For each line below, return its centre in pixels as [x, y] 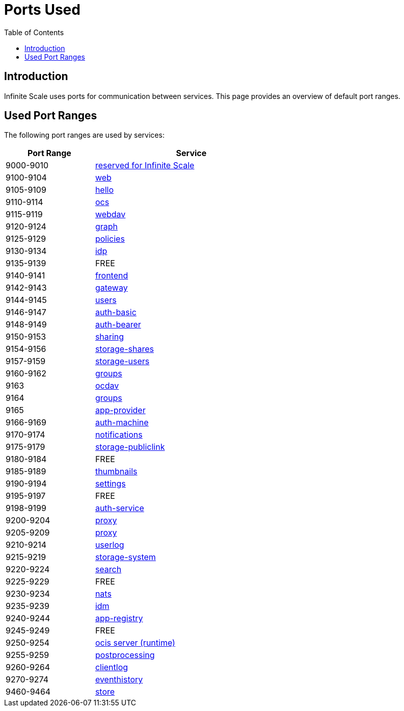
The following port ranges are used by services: [84, 135]
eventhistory [119, 680]
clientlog [112, 667]
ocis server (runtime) [135, 643]
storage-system [125, 557]
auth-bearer [118, 325]
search [108, 569]
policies [110, 239]
